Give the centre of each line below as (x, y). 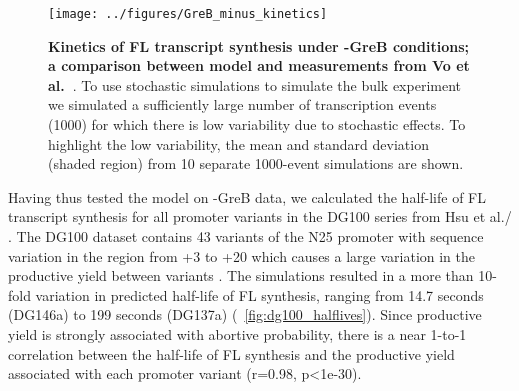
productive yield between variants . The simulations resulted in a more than (241, 275)
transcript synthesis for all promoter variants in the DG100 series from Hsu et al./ (260, 216)
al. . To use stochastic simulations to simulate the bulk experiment (255, 84)
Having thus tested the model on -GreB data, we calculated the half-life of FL (247, 196)
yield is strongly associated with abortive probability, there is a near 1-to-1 (237, 333)
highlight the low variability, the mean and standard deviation (238, 143)
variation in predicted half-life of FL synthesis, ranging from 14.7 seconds (259, 294)
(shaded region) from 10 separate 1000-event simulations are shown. (256, 163)
